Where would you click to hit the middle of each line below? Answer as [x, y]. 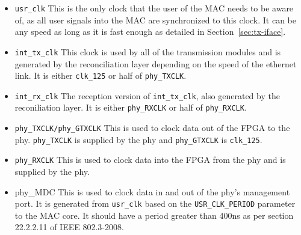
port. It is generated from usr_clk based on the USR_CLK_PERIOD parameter [155, 203]
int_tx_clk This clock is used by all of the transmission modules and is [148, 51]
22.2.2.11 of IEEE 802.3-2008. [69, 227]
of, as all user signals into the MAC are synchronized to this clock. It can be [156, 20]
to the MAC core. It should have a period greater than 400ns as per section [154, 215]
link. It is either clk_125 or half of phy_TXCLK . [101, 75]
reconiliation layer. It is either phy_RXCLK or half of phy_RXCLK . [131, 107]
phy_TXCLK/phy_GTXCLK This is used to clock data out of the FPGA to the [152, 128]
